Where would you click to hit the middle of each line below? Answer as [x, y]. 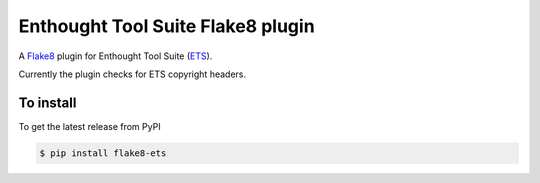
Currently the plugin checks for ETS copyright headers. [132, 74]
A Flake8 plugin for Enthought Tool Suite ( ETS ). [115, 56]
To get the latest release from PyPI [89, 126]
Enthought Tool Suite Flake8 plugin [166, 26]
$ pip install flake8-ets [103, 153]
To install [47, 102]
